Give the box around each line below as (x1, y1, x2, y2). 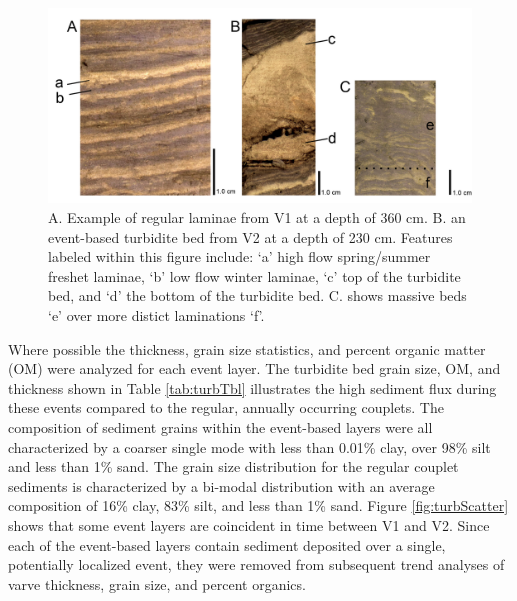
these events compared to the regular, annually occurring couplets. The (8, 397, 444, 418)
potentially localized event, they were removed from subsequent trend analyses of (8, 554, 505, 575)
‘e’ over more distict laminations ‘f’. (48, 305, 265, 325)
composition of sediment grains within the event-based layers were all (8, 416, 433, 437)
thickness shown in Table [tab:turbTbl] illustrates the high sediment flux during (8, 377, 497, 398)
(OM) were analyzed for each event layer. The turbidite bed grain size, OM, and (8, 358, 501, 379)
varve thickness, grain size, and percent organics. (8, 573, 306, 594)
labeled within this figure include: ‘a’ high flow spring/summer (48, 246, 431, 267)
